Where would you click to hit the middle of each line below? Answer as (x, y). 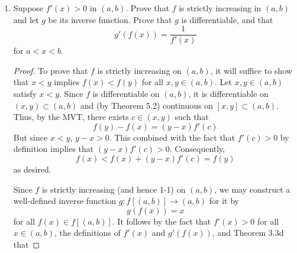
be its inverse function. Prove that (110, 19)
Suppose (28, 8)
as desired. (32, 169)
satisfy (25, 94)
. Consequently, (197, 149)
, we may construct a (252, 189)
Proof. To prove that (51, 70)
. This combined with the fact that (172, 137)
